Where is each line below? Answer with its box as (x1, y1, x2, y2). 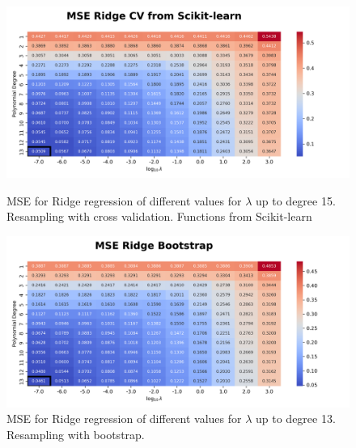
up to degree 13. (256, 410, 336, 427)
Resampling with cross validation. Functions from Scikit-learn (6, 208, 312, 225)
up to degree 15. (256, 192, 336, 209)
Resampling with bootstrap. (6, 425, 145, 442)
